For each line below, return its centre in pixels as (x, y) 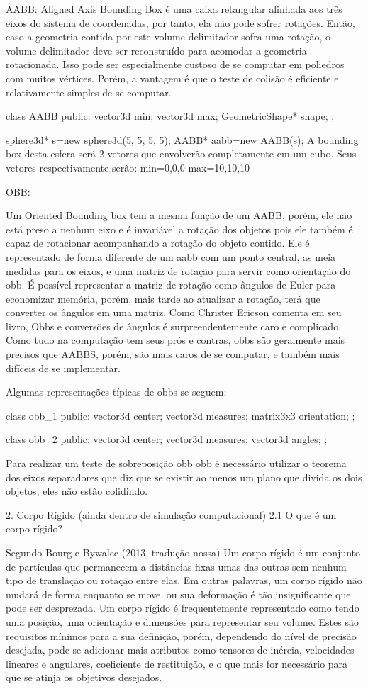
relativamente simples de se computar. (89, 92)
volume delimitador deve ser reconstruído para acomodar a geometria (156, 50)
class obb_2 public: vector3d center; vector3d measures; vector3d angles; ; (167, 439)
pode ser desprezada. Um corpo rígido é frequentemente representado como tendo (183, 608)
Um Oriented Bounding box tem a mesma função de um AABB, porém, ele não (179, 215)
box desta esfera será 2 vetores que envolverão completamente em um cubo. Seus (181, 153)
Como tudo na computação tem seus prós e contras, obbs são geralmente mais (175, 340)
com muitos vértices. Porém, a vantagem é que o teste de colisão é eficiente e (172, 78)
